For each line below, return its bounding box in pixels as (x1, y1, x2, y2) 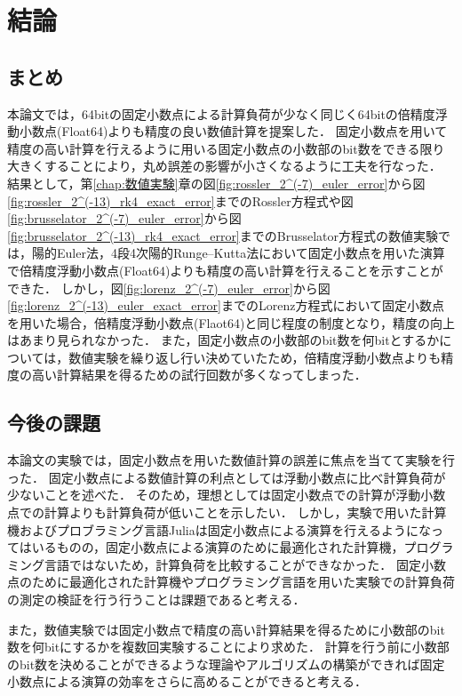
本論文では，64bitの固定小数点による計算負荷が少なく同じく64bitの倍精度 (7, 104, 435, 123)
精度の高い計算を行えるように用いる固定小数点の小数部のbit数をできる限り (7, 139, 445, 157)
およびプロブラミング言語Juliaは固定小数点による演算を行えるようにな (19, 520, 431, 539)
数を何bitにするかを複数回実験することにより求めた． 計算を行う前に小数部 (7, 637, 450, 656)
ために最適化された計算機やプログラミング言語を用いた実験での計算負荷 (31, 572, 455, 591)
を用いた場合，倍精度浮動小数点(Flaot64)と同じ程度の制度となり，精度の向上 (7, 313, 455, 332)
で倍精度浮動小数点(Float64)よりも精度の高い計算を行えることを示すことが (7, 260, 443, 279)
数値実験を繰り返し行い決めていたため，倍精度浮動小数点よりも (68, 348, 442, 366)
